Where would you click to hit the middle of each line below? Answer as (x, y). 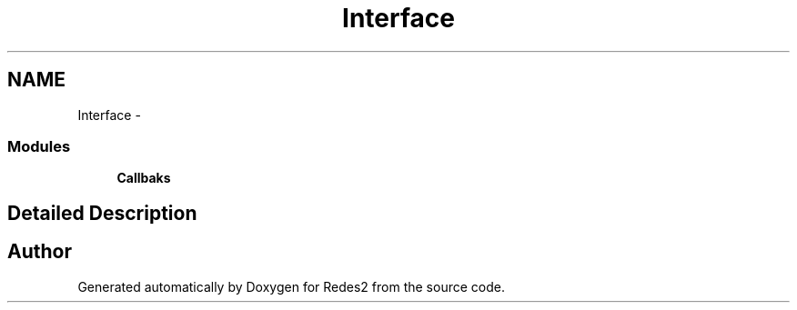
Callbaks (144, 178)
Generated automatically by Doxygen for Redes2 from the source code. (291, 286)
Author (40, 252)
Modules (39, 146)
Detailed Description (102, 213)
